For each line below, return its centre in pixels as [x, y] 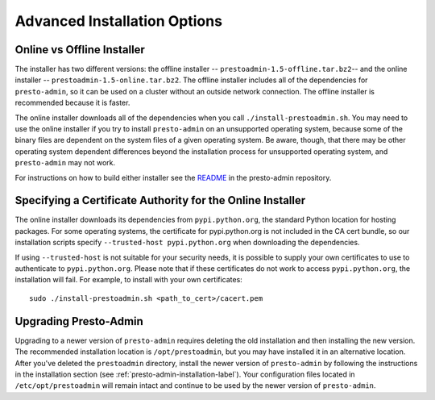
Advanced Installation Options [119, 21]
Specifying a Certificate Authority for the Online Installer [160, 200]
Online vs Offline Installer [80, 50]
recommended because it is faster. [72, 103]
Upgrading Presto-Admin [79, 321]
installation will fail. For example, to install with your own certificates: [129, 280]
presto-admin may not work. [65, 163]
